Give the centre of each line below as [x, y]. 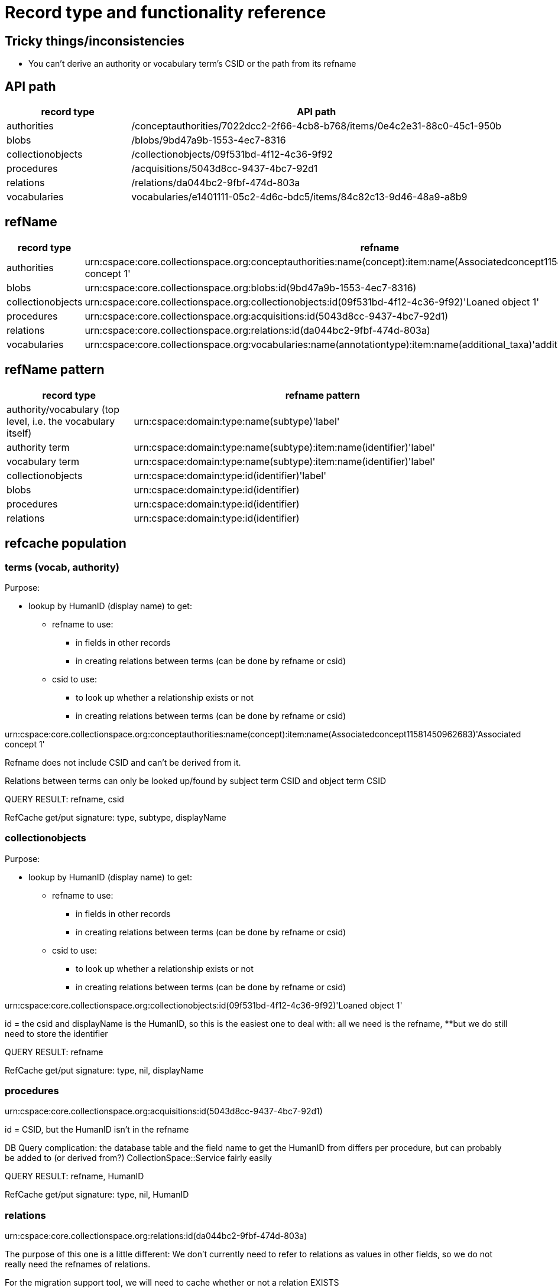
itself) [19, 433]
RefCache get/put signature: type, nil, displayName [104, 1070]
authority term [38, 447]
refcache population [66, 544]
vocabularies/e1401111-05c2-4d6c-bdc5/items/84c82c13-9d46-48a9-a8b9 [299, 197]
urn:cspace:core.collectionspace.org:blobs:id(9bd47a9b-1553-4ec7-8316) [251, 287]
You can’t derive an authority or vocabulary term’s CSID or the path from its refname [192, 64]
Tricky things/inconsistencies [95, 41]
